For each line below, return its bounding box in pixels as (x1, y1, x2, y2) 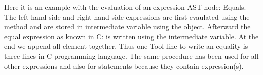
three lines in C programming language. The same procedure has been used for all (4, 50, 259, 61)
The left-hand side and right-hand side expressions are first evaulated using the (4, 11, 250, 22)
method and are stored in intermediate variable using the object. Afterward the (4, 21, 251, 32)
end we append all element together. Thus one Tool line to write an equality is (4, 41, 248, 51)
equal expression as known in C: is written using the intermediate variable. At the (4, 31, 259, 41)
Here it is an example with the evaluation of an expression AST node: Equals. (4, 2, 246, 12)
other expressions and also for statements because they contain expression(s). (4, 60, 244, 71)
